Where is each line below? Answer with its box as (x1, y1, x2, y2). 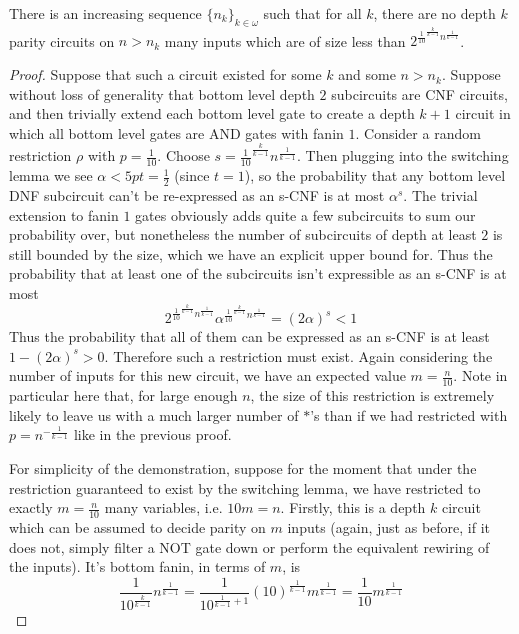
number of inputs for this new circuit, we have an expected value (9, 365, 406, 386)
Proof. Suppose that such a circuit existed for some (9, 64, 322, 85)
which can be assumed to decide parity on (9, 517, 266, 538)
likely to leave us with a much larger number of (9, 404, 299, 425)
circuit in (455, 103, 511, 124)
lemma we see (9, 165, 93, 186)
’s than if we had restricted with (310, 404, 508, 425)
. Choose (157, 145, 210, 166)
